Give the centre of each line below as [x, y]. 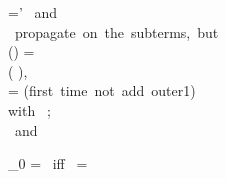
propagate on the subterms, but [116, 31]
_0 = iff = [48, 163]
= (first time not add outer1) [102, 90]
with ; [29, 109]
